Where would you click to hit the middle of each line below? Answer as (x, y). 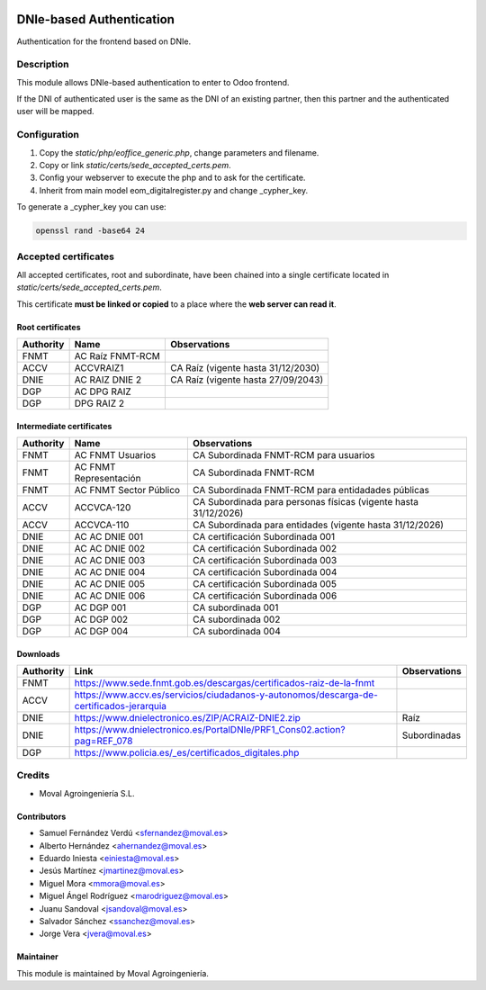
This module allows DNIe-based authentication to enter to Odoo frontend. (153, 82)
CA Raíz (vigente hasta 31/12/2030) (245, 368)
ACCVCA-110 (102, 525)
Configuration (48, 135)
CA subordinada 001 (235, 607)
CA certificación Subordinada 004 (265, 572)
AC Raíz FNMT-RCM (117, 356)
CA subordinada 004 (236, 632)
